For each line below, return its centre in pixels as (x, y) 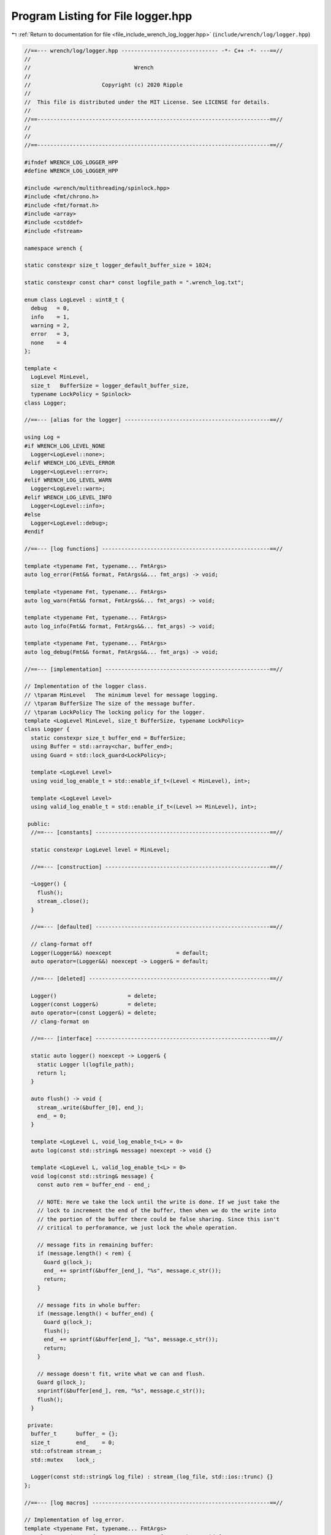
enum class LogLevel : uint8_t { (74, 300)
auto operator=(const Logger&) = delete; (94, 1013)
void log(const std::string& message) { (92, 1176)
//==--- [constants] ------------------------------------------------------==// (157, 833)
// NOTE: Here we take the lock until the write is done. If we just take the (158, 1202)
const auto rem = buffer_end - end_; (94, 1185)
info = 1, (50, 317)
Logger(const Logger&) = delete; (94, 1004)
